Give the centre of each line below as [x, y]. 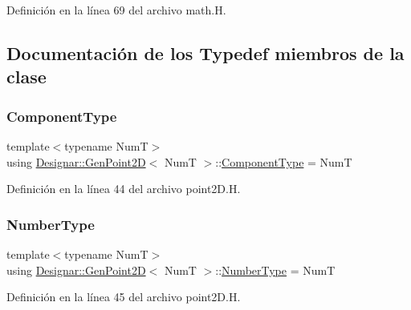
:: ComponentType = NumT [284, 161]
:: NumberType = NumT [275, 270]
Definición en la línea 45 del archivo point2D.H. [124, 297]
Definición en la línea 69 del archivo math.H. [116, 10]
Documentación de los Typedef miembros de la [205, 52]
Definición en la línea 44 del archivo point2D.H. [124, 189]
